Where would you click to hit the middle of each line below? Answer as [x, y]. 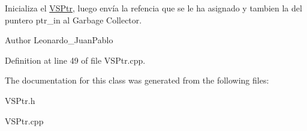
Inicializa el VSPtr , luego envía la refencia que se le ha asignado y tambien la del [153, 8]
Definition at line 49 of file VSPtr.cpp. [75, 60]
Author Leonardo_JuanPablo [59, 40]
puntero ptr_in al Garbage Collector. [73, 20]
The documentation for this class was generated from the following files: [137, 80]
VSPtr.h [20, 100]
